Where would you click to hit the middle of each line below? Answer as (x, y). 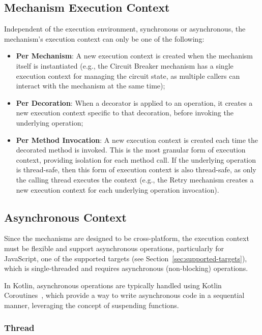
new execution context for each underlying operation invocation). (118, 189)
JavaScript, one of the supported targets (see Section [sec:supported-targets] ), (126, 258)
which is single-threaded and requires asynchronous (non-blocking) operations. (126, 268)
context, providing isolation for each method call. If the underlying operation (136, 159)
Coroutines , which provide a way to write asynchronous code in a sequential (124, 295)
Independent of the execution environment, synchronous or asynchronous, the (125, 29)
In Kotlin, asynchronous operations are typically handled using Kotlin (113, 285)
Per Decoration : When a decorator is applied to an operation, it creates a (134, 102)
